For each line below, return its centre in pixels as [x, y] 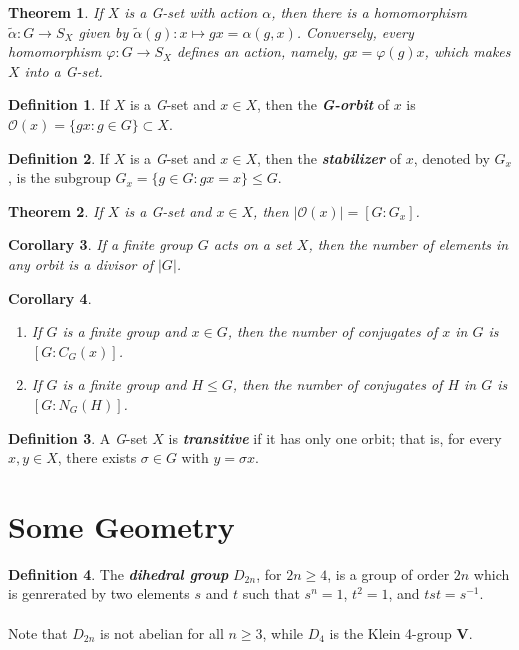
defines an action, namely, [257, 51]
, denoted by [451, 157]
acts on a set [252, 244]
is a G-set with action [191, 12]
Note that [38, 632]
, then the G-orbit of [323, 104]
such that [271, 593]
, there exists [97, 457]
